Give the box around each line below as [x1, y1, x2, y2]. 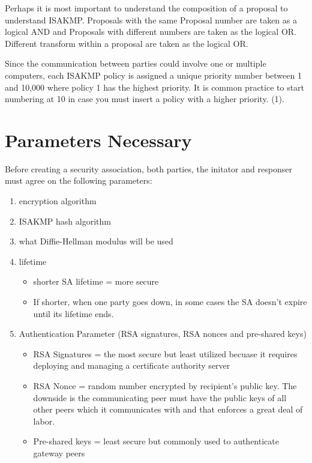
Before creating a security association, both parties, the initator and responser [5, 162, 292, 175]
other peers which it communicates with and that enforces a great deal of [33, 403, 303, 416]
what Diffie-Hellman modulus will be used [19, 235, 173, 247]
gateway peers [33, 446, 85, 459]
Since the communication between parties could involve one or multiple [5, 57, 266, 70]
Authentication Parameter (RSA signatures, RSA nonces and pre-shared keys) [19, 327, 307, 340]
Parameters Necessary [5, 127, 192, 152]
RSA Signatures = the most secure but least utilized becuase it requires [33, 347, 298, 360]
